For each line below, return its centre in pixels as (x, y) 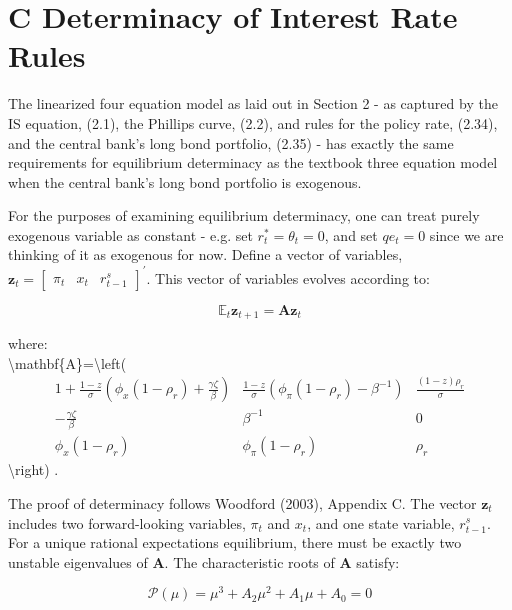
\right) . (33, 469)
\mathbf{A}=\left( (67, 362)
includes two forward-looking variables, (127, 522)
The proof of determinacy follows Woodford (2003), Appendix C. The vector (242, 502)
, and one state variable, (381, 522)
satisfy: (378, 561)
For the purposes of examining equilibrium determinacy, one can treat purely (244, 215)
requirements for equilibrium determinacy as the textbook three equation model (253, 162)
